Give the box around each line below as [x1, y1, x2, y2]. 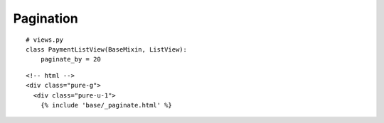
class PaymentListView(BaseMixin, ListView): [26, 45, 188, 53]
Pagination [13, 11, 78, 26]
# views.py [26, 35, 64, 44]
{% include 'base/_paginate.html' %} [40, 101, 172, 109]
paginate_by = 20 [40, 55, 101, 64]
